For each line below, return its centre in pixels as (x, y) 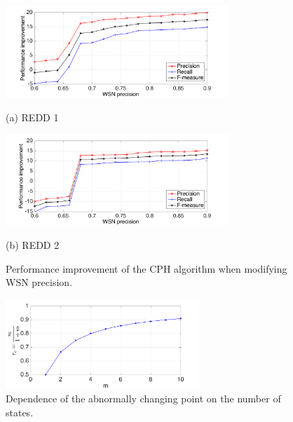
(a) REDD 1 (32, 117)
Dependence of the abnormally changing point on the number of (143, 399)
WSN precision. (39, 282)
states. (20, 412)
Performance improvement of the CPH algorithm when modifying (146, 268)
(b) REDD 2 (33, 244)
